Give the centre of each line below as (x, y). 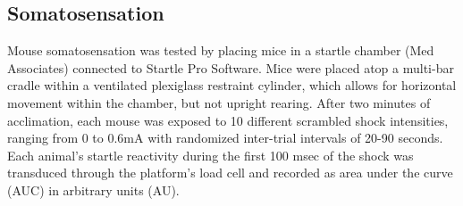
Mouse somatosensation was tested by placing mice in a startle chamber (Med (221, 50)
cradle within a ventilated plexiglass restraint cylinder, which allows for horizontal (232, 85)
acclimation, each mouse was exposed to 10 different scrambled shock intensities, (228, 120)
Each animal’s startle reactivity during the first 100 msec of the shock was (210, 155)
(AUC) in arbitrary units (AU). (93, 190)
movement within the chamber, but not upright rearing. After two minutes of (219, 102)
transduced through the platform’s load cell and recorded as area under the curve (230, 173)
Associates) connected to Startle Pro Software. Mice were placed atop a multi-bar (231, 67)
